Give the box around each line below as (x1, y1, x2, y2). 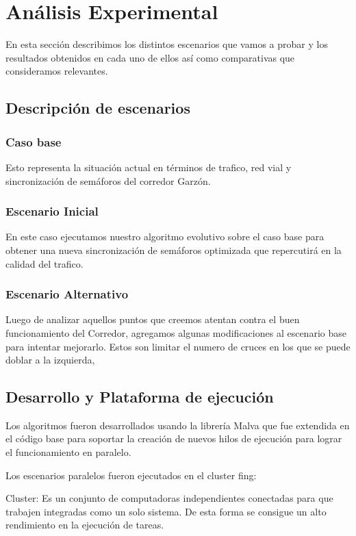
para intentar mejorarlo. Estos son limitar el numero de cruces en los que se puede (5, 339, 351, 353)
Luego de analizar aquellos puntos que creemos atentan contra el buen (5, 312, 300, 327)
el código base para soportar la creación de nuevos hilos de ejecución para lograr (5, 431, 342, 446)
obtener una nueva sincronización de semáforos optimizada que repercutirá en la (5, 242, 342, 257)
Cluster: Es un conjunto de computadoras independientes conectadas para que (5, 491, 333, 505)
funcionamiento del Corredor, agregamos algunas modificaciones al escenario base (5, 325, 346, 340)
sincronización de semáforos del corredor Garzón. (5, 173, 211, 188)
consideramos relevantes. (5, 64, 108, 78)
